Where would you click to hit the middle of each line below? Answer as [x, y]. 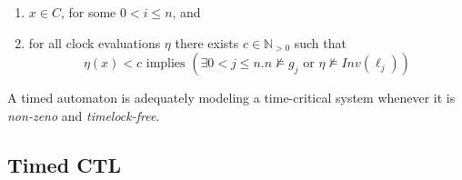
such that [320, 42]
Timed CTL [64, 164]
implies [166, 64]
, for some [88, 12]
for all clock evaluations [95, 42]
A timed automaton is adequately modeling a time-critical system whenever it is [231, 98]
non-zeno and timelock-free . [84, 115]
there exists [207, 42]
